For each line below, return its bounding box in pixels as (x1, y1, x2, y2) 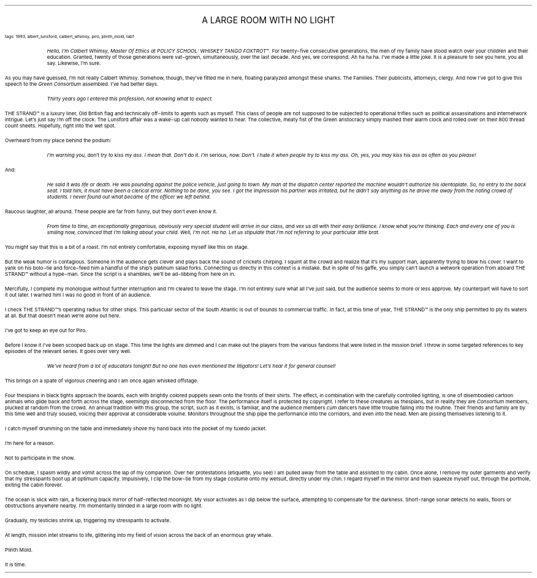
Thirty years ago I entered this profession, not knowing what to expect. (47, 96, 213, 102)
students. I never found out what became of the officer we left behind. (47, 194, 211, 200)
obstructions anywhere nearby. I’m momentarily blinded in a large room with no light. (5, 503, 203, 509)
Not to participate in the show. (5, 455, 75, 461)
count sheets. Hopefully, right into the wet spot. (5, 123, 116, 129)
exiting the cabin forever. (5, 482, 63, 488)
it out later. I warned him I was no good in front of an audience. (5, 292, 151, 298)
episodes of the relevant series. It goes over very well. (5, 348, 132, 354)
